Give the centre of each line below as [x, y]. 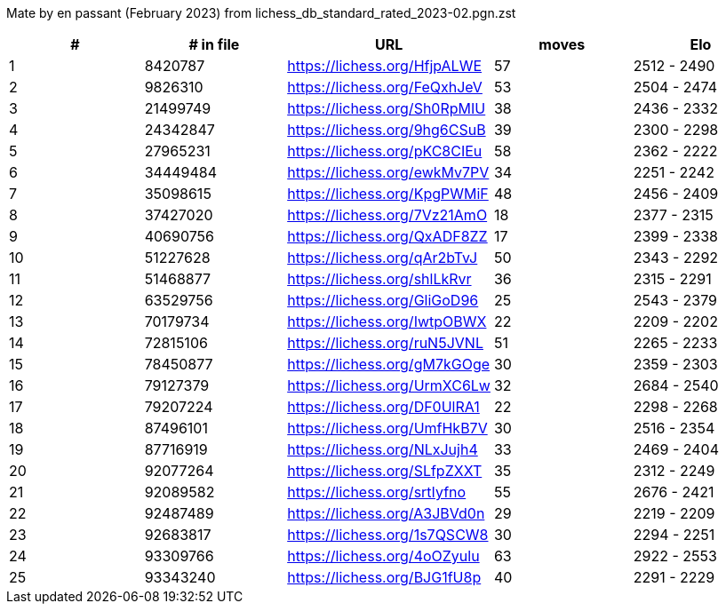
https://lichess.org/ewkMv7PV [388, 172]
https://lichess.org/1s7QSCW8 [388, 535]
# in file [214, 44]
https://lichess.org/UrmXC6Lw [389, 385]
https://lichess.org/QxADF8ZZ [387, 236]
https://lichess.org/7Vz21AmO [387, 215]
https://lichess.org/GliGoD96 [383, 300]
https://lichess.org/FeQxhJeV [385, 87]
